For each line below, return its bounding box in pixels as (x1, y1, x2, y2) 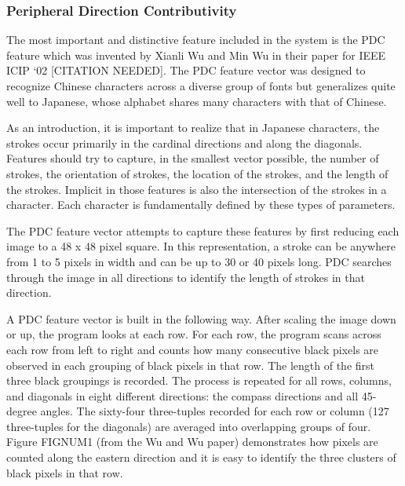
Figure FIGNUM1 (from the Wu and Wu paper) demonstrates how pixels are (6, 433, 378, 450)
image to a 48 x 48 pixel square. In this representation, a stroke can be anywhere (6, 238, 396, 254)
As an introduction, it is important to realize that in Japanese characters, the (6, 119, 380, 136)
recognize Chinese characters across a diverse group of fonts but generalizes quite (6, 78, 396, 93)
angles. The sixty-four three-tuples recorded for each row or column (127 (40, 403, 389, 419)
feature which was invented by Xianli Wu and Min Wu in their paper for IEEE (6, 46, 386, 63)
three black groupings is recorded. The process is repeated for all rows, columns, (6, 372, 392, 389)
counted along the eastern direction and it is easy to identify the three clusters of (6, 449, 396, 466)
